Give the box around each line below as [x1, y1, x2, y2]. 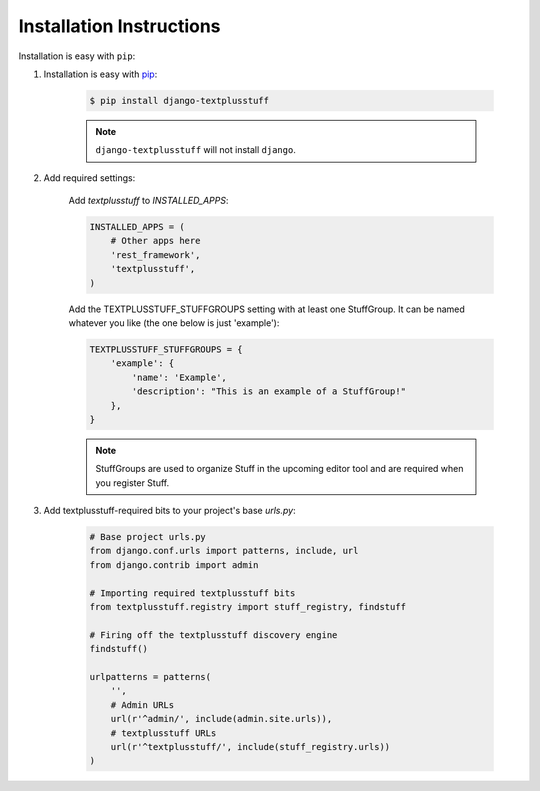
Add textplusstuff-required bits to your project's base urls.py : [43, 505, 296, 517]
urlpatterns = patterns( [89, 671, 212, 682]
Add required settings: [43, 171, 136, 184]
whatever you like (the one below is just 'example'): [68, 317, 280, 329]
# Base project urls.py [89, 531, 207, 543]
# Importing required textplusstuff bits [89, 587, 296, 599]
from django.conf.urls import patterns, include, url [89, 545, 359, 557]
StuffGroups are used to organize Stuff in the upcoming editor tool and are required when [95, 463, 464, 475]
